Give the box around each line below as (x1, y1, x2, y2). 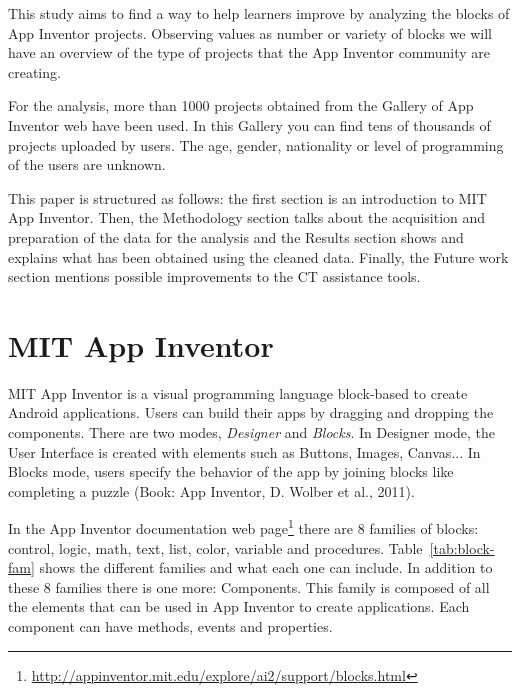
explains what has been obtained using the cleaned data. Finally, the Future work (8, 246, 509, 267)
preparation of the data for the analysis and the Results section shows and (8, 226, 464, 247)
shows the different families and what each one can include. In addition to (39, 557, 493, 578)
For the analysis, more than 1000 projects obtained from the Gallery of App (8, 95, 474, 116)
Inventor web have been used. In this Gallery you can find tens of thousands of (8, 114, 491, 135)
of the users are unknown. (8, 154, 166, 175)
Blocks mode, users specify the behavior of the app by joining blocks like (8, 461, 454, 482)
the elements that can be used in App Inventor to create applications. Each (8, 596, 470, 617)
